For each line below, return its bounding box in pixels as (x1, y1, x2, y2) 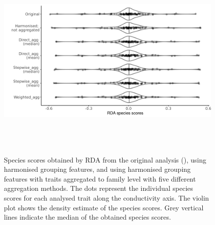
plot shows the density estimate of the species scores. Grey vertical (4, 202, 204, 212)
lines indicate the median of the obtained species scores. (4, 212, 171, 222)
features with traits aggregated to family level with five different (4, 173, 196, 184)
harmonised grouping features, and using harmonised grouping (4, 164, 191, 174)
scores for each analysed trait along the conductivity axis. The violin (4, 192, 209, 203)
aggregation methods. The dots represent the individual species (4, 183, 193, 193)
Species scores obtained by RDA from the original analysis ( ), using (4, 154, 206, 164)
